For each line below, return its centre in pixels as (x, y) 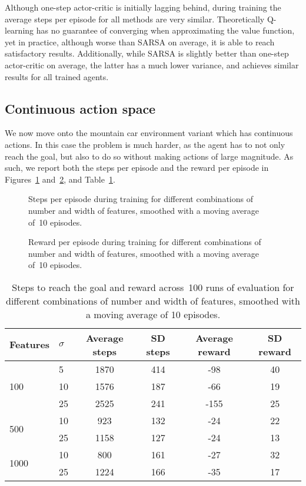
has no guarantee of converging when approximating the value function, (165, 30)
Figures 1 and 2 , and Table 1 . (60, 179)
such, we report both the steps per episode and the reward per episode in (137, 168)
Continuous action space (80, 108)
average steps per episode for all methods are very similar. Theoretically (135, 19)
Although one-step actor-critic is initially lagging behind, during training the (143, 7)
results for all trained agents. (57, 76)
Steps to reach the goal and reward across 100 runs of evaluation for (153, 287)
